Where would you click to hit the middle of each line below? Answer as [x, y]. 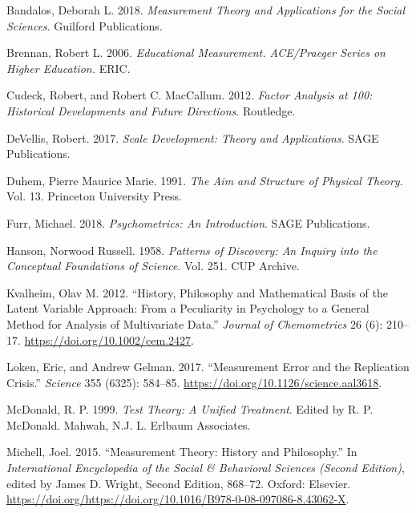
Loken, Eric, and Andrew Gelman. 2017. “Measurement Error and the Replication [208, 367]
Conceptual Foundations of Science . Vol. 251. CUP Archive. [153, 266]
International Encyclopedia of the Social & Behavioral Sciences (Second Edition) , [206, 468]
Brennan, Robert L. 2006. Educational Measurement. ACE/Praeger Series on [196, 53]
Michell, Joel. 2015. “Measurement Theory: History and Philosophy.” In [182, 452]
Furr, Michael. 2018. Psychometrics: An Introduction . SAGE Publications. [188, 222]
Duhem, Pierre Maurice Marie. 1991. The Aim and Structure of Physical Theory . [205, 180]
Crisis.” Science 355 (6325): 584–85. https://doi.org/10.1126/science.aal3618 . [194, 382]
